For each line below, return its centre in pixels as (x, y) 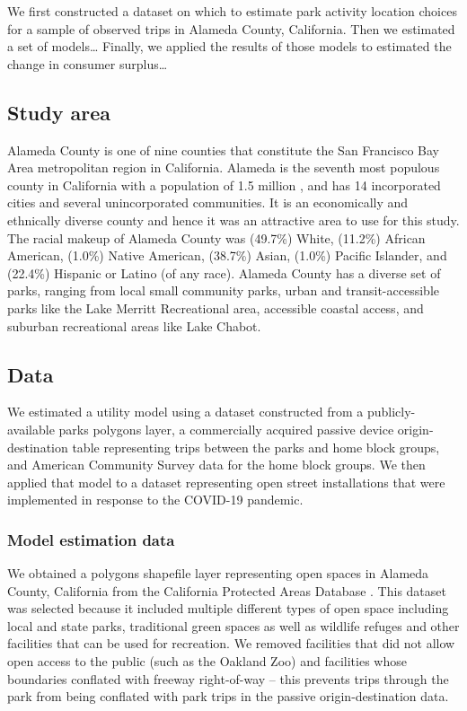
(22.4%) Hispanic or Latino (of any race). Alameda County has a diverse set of (224, 272)
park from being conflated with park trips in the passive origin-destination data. (228, 696)
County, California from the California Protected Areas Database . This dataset (227, 590)
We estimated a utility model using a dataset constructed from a (185, 412)
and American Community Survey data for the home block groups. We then (216, 465)
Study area (59, 112)
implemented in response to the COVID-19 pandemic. (155, 500)
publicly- (391, 412)
